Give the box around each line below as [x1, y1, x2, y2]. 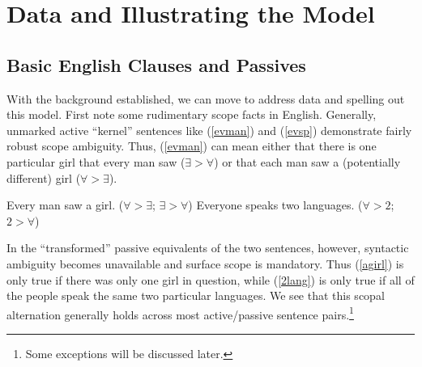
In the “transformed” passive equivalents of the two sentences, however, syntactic [6, 239, 409, 256]
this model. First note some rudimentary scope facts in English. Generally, [6, 106, 377, 123]
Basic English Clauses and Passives [6, 52, 306, 77]
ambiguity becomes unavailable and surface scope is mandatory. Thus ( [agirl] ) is [6, 255, 404, 272]
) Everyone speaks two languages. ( [188, 196, 363, 213]
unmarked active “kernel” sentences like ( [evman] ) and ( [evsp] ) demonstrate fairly [6, 121, 412, 138]
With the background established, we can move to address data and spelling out [6, 90, 405, 107]
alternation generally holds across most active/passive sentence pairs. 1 [6, 303, 354, 323]
